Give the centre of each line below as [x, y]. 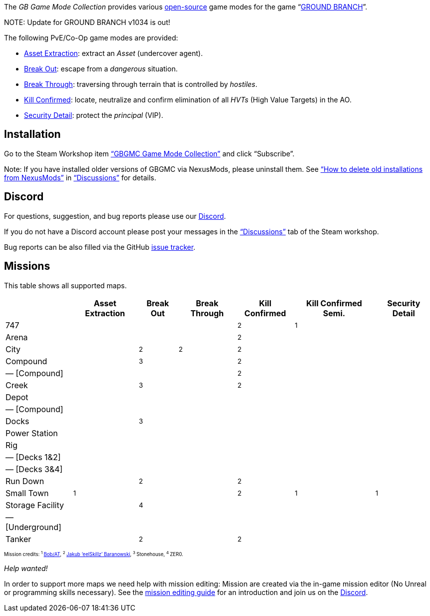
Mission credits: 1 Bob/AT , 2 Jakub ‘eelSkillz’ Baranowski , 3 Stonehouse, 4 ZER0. [94, 554]
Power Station [32, 433]
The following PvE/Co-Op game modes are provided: [91, 38]
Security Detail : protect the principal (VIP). [94, 115]
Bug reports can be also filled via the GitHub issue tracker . [100, 247]
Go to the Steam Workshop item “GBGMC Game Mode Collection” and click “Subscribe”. [149, 153]
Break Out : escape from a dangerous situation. [101, 69]
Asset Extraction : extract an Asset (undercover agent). [113, 53]
